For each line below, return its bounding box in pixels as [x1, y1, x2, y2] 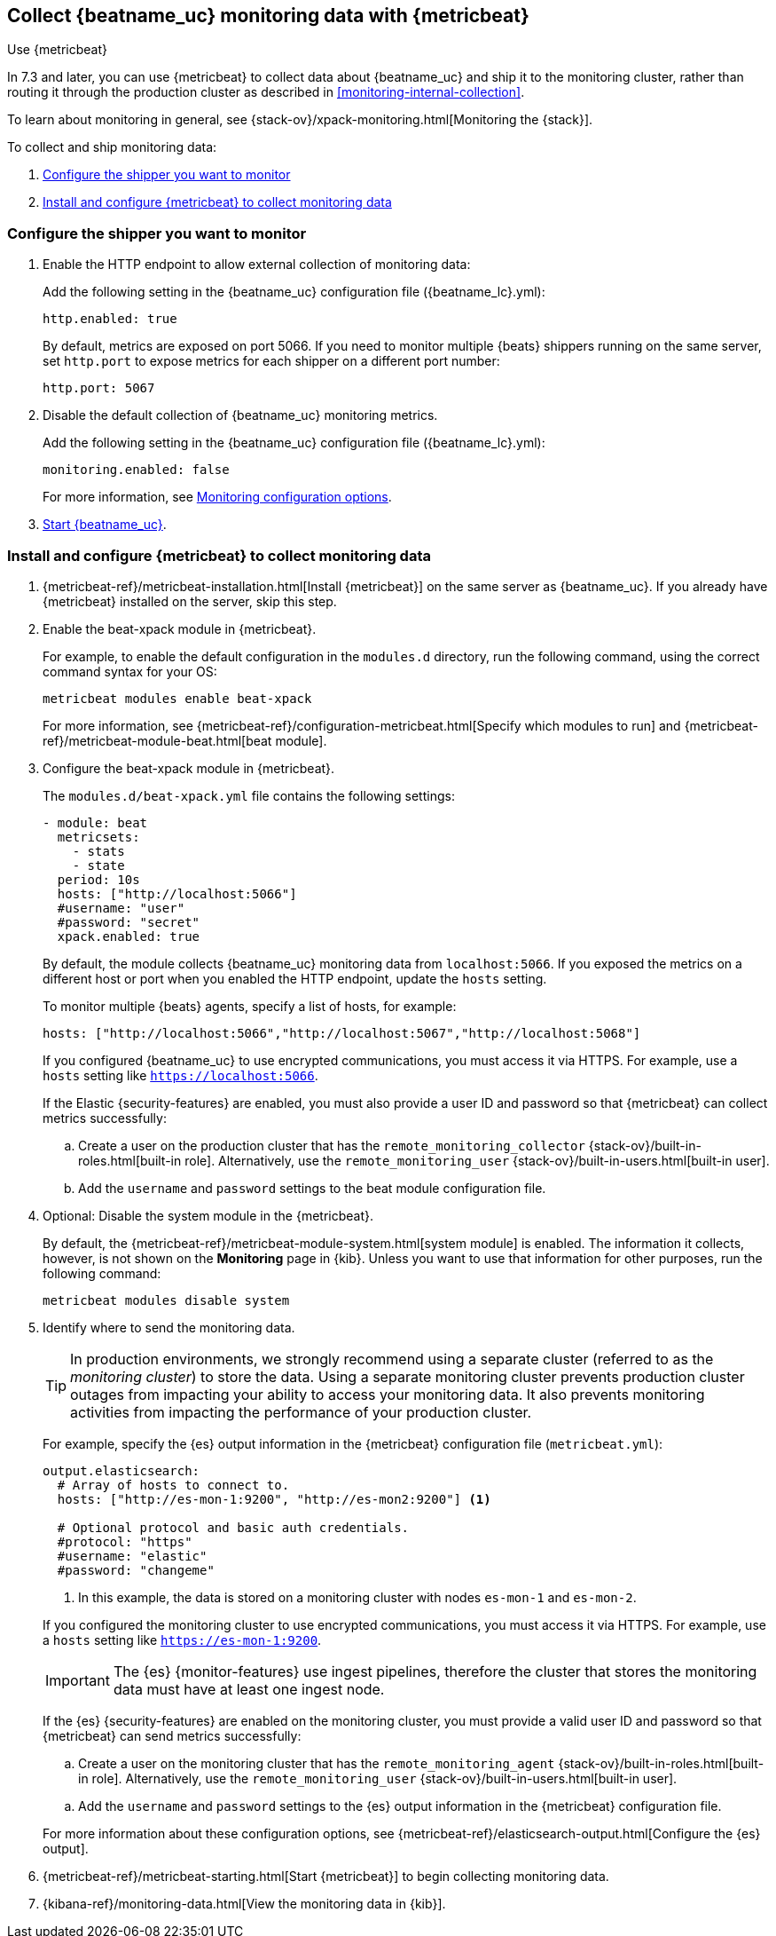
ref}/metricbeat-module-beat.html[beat [43, 732, 272, 748]
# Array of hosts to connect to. [57, 1477, 290, 1492]
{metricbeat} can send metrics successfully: [43, 1727, 302, 1743]
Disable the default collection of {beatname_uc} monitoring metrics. [43, 407, 438, 423]
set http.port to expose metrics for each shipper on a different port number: [43, 353, 500, 369]
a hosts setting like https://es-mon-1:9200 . [43, 1632, 322, 1648]
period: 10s [57, 872, 140, 887]
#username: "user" [57, 900, 185, 915]
